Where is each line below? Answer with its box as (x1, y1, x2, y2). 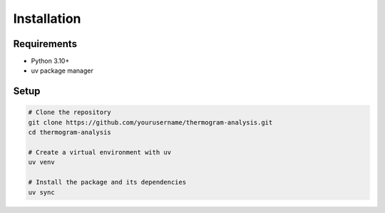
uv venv (28, 158, 55, 167)
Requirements (13, 38, 78, 50)
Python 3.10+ (31, 57, 70, 66)
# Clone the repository (28, 108, 112, 117)
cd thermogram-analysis (28, 128, 112, 137)
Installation (13, 11, 81, 26)
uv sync (28, 188, 55, 196)
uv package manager (31, 66, 94, 75)
